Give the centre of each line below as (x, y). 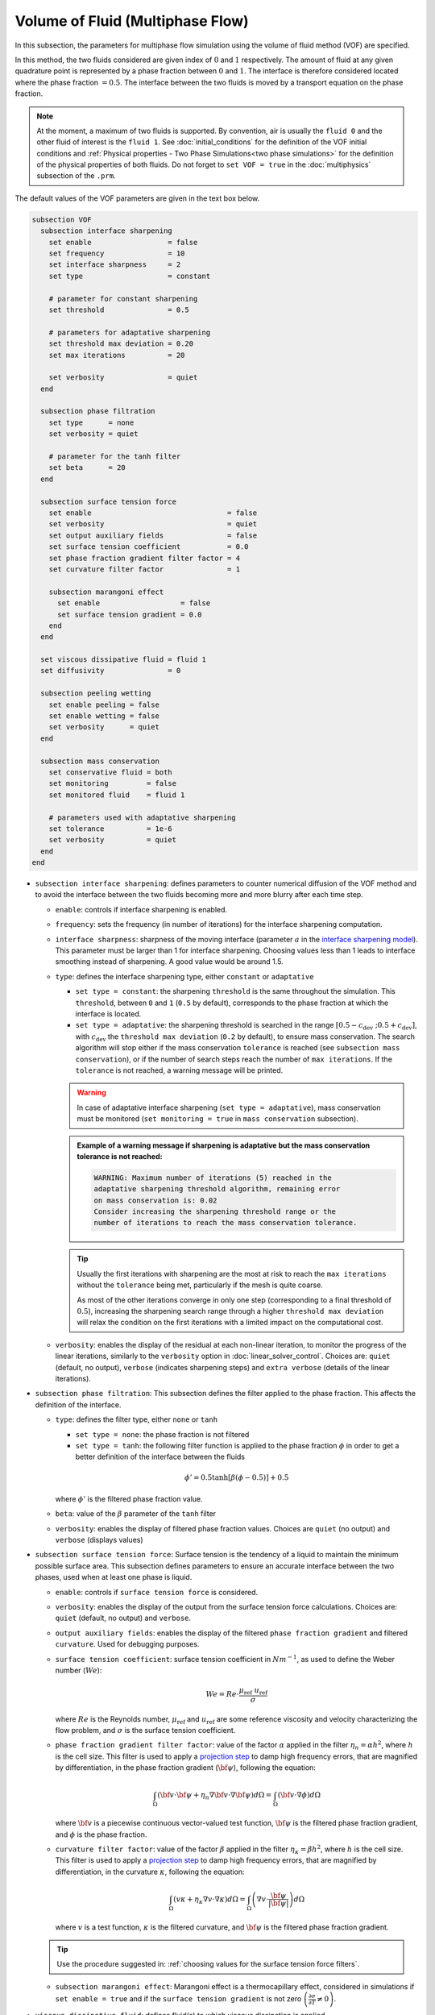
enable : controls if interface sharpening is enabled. (141, 909)
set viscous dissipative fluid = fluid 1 (124, 660)
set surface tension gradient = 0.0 (130, 614)
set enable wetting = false (104, 716)
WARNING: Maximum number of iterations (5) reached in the (213, 1178)
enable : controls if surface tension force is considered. (157, 1592)
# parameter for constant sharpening (123, 299)
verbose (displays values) (99, 1540)
